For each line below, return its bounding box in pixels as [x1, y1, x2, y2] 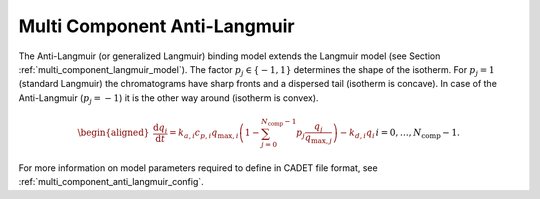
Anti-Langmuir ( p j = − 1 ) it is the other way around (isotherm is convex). [18, 91, 319, 106]
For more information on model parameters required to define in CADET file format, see [18, 161, 379, 174]
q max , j [304, 132, 333, 146]
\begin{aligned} [77, 126, 150, 138]
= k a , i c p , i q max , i [168, 126, 239, 140]
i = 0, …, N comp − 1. [375, 126, 460, 140]
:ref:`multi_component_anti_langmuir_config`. [18, 176, 204, 188]
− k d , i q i [340, 126, 375, 140]
